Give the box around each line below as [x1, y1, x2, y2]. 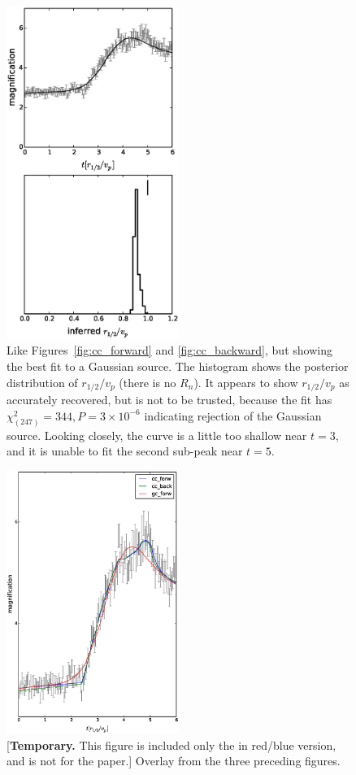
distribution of [7, 373, 78, 390]
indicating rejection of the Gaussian [144, 407, 322, 424]
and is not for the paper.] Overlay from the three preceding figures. [7, 752, 341, 769]
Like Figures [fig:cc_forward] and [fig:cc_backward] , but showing [7, 342, 332, 359]
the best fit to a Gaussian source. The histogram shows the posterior [7, 358, 349, 375]
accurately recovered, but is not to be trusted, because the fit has [7, 391, 332, 408]
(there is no [119, 373, 176, 390]
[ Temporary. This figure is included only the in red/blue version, [7, 736, 336, 753]
